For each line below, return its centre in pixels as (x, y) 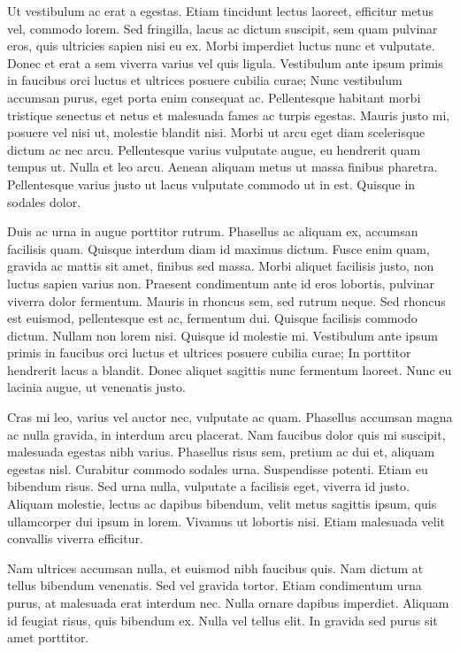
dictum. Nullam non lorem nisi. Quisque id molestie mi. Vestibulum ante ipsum (222, 335)
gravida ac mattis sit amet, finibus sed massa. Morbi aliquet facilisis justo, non (221, 266)
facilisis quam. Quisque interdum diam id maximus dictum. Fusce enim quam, (218, 248)
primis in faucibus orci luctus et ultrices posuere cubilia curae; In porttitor (209, 353)
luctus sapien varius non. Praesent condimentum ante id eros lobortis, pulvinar (221, 283)
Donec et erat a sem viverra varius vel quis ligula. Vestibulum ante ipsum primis (225, 62)
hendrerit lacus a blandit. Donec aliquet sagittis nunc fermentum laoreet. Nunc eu (230, 369)
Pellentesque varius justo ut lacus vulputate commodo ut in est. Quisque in (211, 184)
